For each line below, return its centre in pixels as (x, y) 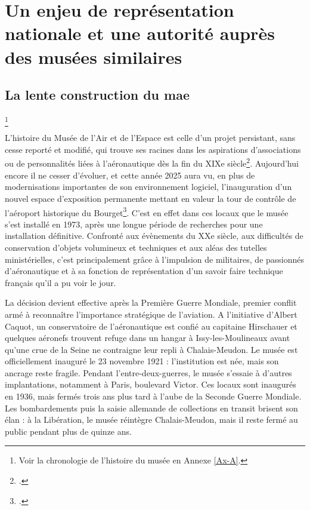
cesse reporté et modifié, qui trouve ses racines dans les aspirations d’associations (153, 149)
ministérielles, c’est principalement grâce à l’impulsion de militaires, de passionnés (155, 259)
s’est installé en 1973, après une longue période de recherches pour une (134, 224)
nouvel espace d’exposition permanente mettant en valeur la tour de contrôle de (151, 198)
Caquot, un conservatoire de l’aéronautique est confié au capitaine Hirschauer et (151, 326)
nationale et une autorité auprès (140, 33)
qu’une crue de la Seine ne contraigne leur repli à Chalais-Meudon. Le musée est (151, 349)
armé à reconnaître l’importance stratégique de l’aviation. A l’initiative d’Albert (151, 314)
